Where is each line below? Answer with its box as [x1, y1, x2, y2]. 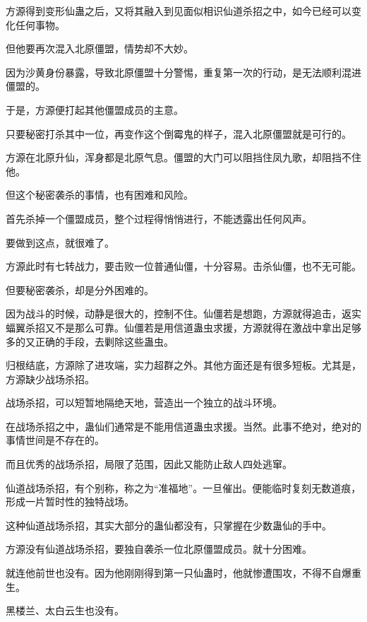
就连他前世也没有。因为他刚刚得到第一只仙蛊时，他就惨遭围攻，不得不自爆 [6, 565, 351, 580]
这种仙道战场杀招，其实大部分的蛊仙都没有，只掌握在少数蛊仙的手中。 [6, 517, 332, 532]
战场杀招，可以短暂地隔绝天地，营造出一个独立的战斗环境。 [6, 395, 282, 410]
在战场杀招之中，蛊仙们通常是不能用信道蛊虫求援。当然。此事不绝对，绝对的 [6, 418, 361, 433]
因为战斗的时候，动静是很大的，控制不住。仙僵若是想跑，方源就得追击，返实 [6, 306, 361, 321]
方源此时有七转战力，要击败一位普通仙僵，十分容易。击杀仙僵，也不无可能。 [6, 259, 361, 274]
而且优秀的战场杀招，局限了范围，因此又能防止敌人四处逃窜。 [6, 457, 292, 471]
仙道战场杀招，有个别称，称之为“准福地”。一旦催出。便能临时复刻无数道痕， [6, 480, 361, 495]
